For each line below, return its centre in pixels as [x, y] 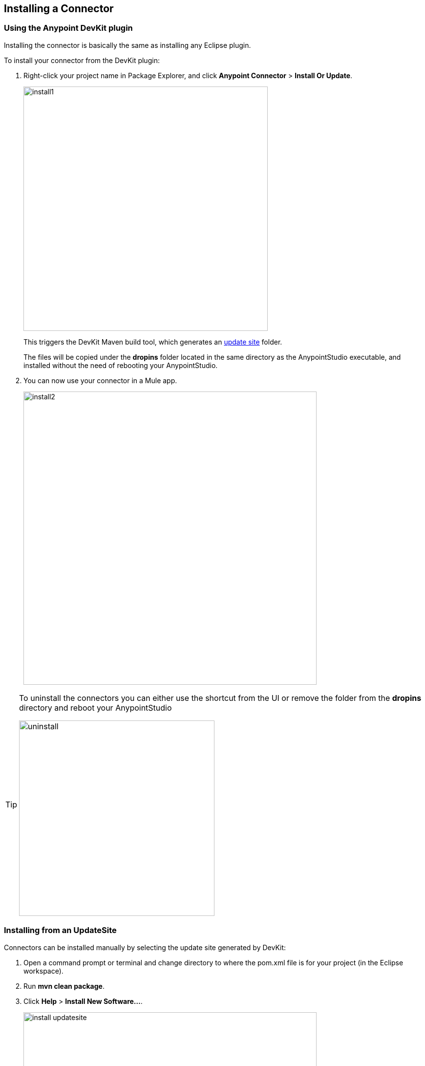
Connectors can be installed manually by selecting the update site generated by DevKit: [145, 947]
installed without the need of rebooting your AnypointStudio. [121, 365]
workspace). [43, 971]
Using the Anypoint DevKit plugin [68, 28]
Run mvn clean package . [64, 986]
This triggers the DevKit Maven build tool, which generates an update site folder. [153, 342]
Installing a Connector [59, 9]
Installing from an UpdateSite [60, 930]
